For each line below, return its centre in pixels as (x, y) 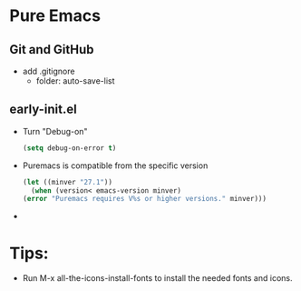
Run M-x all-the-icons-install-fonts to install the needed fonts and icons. (157, 278)
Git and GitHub (52, 50)
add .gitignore (49, 71)
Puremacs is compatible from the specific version (115, 166)
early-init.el (43, 110)
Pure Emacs (55, 16)
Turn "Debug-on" (55, 131)
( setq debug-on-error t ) (69, 148)
